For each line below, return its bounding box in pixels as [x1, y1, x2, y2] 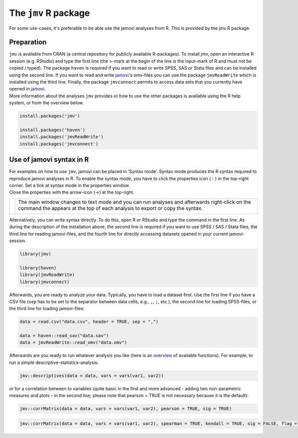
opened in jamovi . [9, 86, 46, 92]
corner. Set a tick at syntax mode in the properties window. [9, 182, 130, 188]
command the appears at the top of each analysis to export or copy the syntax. [18, 204, 203, 211]
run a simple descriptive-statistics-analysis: [9, 359, 99, 365]
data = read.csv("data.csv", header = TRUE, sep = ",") [19, 319, 159, 325]
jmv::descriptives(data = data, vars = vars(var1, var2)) [19, 373, 164, 378]
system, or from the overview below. [9, 100, 84, 106]
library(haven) [19, 265, 57, 270]
